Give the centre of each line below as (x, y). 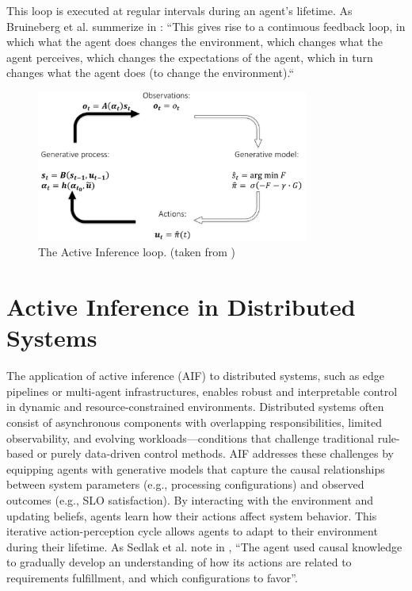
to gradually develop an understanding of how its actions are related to (179, 562)
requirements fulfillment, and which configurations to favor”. (152, 577)
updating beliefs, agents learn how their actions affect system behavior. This (192, 515)
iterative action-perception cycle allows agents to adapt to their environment (192, 531)
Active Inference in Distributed (181, 307)
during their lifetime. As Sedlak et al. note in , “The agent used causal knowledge (204, 546)
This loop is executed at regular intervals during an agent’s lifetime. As (179, 10)
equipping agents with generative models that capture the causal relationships (196, 468)
